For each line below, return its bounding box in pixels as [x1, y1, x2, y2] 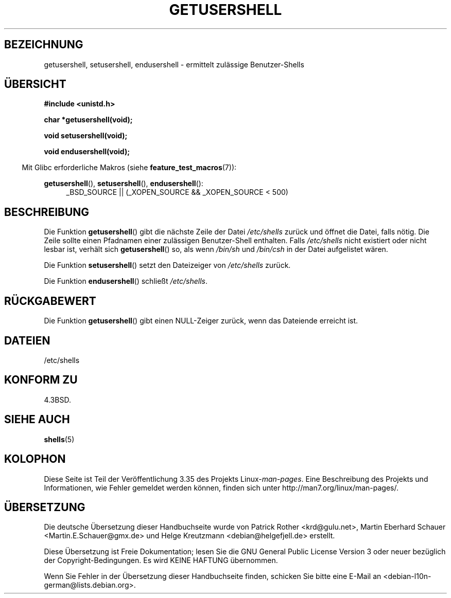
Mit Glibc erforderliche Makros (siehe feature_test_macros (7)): [22, 163, 237, 172]
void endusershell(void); [44, 147, 130, 156]
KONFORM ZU [4, 373, 78, 387]
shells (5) [44, 434, 75, 444]
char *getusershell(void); [44, 115, 133, 124]
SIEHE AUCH [4, 413, 70, 426]
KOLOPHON [4, 452, 66, 466]
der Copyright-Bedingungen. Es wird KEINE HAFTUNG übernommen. [44, 556, 278, 565]
